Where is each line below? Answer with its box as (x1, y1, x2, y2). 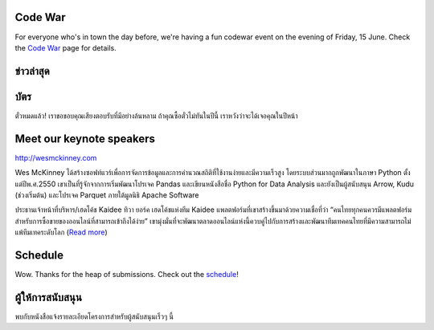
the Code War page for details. (14, 43, 117, 52)
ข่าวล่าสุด (14, 64, 50, 78)
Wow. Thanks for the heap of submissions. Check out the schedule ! (14, 269, 239, 279)
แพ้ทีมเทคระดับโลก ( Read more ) (14, 227, 108, 237)
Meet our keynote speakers (14, 132, 156, 145)
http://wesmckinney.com (14, 153, 97, 162)
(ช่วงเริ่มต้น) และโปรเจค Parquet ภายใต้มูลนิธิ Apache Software (14, 189, 199, 200)
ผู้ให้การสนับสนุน (14, 290, 82, 304)
